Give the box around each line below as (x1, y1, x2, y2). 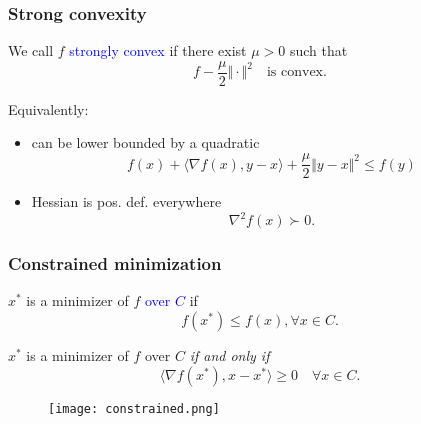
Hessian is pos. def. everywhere (31, 191, 222, 212)
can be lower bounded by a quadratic (31, 132, 260, 153)
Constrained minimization (8, 251, 222, 276)
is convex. (266, 65, 327, 80)
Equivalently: (8, 98, 89, 119)
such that (289, 40, 348, 61)
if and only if (189, 345, 270, 366)
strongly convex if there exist (69, 40, 247, 61)
